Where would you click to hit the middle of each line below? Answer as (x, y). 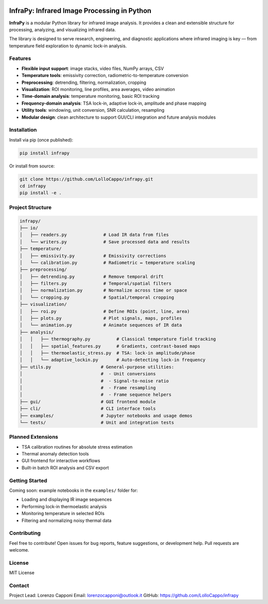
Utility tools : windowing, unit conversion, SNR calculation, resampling (93, 110)
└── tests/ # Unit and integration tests (97, 422)
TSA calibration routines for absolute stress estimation (77, 447)
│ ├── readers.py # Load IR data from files (94, 235)
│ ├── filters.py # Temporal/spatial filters (96, 284)
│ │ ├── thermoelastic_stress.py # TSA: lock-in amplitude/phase (107, 353)
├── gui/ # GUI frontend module (88, 402)
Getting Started (28, 480)
